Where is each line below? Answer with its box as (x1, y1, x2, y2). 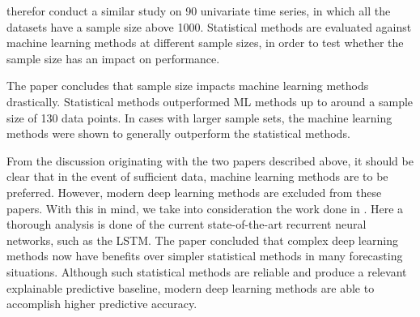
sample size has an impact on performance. (6, 49, 220, 66)
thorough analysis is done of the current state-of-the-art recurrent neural (6, 216, 367, 233)
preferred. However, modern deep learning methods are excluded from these (6, 183, 382, 200)
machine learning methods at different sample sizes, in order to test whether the (6, 34, 404, 51)
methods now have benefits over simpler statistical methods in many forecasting (6, 247, 403, 264)
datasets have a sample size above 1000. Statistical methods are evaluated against (6, 18, 412, 35)
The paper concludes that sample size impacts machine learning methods (6, 77, 369, 94)
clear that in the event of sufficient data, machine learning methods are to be (6, 168, 388, 185)
